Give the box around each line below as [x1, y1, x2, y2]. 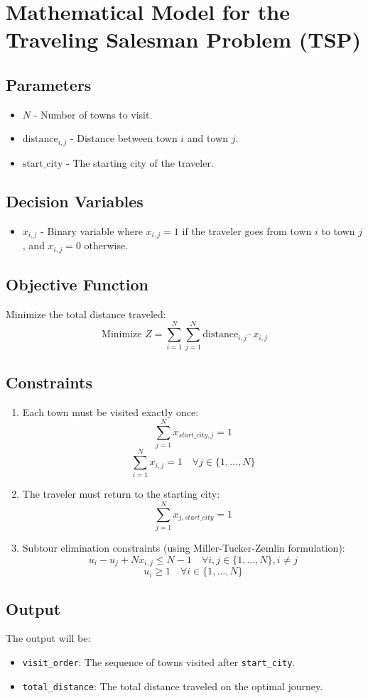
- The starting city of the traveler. [65, 155, 214, 170]
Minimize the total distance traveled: [6, 306, 166, 321]
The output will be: [6, 631, 91, 645]
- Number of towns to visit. [33, 107, 153, 121]
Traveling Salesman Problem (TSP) [6, 25, 362, 54]
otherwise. [84, 238, 129, 253]
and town [187, 131, 229, 146]
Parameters [6, 73, 92, 95]
